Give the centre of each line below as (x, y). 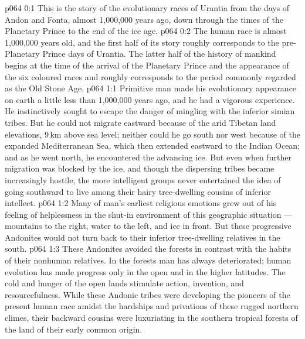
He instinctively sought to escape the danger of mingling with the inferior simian (150, 111)
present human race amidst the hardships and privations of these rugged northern (152, 306)
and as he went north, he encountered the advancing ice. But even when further (148, 157)
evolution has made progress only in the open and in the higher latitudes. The (145, 271)
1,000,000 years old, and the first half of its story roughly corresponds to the (142, 42)
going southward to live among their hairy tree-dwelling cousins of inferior (138, 191)
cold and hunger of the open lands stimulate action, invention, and (124, 283)
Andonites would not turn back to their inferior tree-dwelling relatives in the (143, 237)
